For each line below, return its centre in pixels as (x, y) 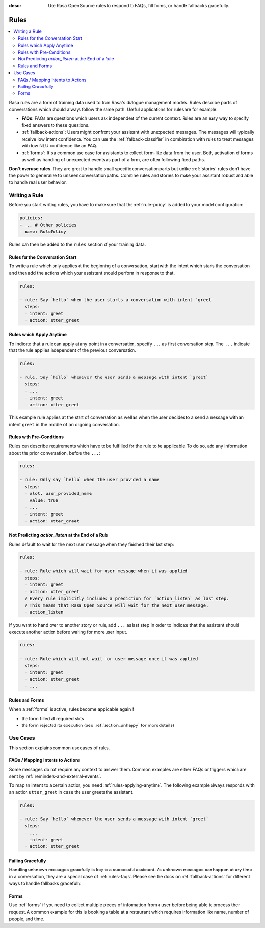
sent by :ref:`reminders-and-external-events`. (55, 776)
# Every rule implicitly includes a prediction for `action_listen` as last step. (127, 598)
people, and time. (27, 919)
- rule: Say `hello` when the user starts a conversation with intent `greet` (116, 300)
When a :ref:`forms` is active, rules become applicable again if (72, 709)
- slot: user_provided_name (58, 493)
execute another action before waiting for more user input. (68, 632)
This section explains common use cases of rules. (60, 748)
